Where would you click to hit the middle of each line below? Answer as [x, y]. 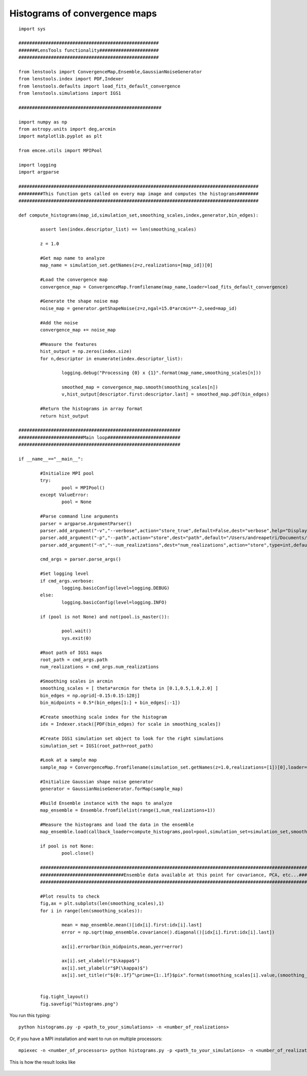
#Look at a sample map [69, 760]
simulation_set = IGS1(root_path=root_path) [97, 746]
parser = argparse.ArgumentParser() [86, 523]
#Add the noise [59, 323]
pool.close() [78, 853]
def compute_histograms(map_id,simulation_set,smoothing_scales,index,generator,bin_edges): [139, 215]
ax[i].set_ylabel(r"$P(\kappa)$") [105, 968]
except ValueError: [64, 495]
